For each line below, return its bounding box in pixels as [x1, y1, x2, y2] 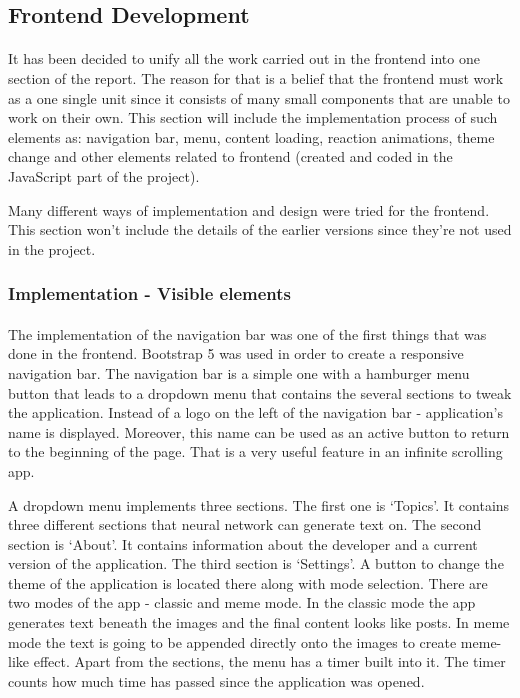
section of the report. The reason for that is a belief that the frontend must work [8, 67, 504, 88]
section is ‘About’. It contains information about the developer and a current [8, 533, 478, 554]
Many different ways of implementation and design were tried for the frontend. [8, 199, 490, 220]
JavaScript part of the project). [8, 165, 200, 186]
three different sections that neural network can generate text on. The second [8, 514, 482, 535]
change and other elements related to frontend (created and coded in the [8, 146, 453, 167]
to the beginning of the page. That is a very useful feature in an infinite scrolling [8, 441, 503, 462]
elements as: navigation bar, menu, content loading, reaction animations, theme [8, 126, 495, 147]
